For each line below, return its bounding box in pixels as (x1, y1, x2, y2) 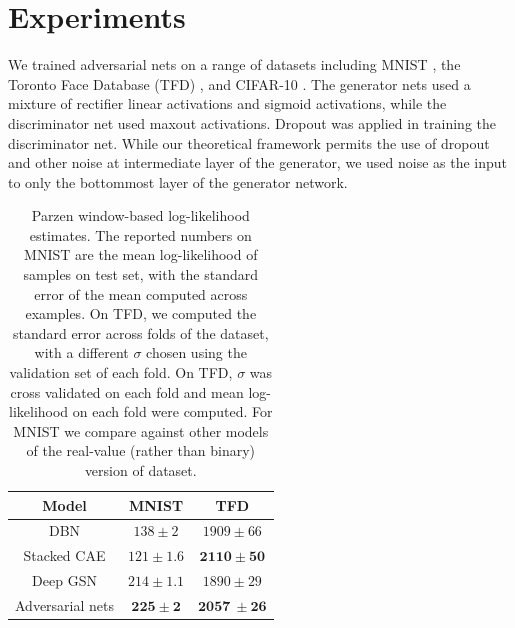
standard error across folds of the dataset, (12, 322, 269, 343)
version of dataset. (84, 460, 197, 480)
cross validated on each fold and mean (10, 381, 244, 402)
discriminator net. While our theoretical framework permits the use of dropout (8, 132, 490, 153)
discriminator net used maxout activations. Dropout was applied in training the (8, 112, 496, 133)
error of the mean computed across (34, 283, 248, 304)
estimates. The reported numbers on (29, 224, 252, 245)
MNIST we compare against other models (13, 420, 269, 441)
